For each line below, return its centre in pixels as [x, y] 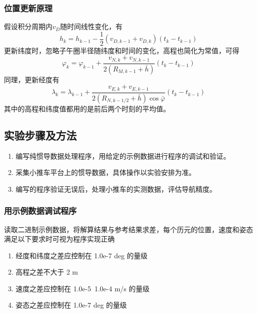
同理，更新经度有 [32, 79]
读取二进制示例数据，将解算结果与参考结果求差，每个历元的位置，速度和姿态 [128, 229]
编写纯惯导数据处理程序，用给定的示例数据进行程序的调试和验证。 [123, 156]
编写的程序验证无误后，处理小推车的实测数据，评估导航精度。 [116, 189]
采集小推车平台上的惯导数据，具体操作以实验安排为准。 [106, 172]
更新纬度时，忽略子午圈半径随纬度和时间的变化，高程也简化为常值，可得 [122, 50]
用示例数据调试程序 [41, 211]
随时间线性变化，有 [91, 26]
